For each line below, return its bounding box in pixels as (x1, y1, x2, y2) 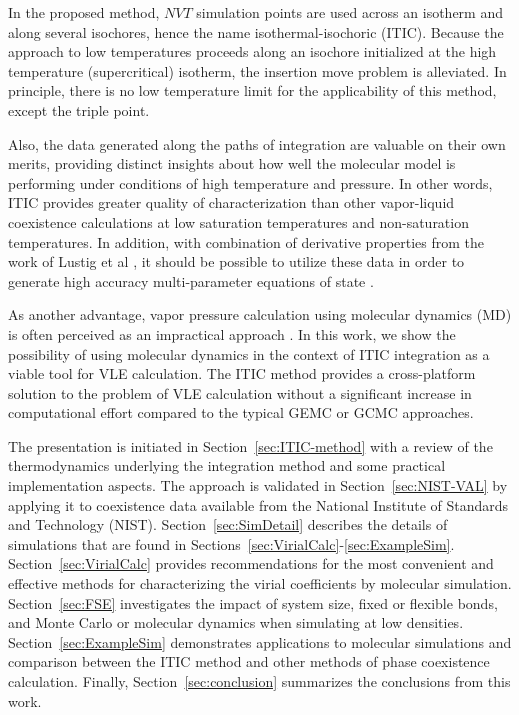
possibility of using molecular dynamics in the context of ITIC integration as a (8, 343, 490, 364)
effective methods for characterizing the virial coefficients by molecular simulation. (8, 573, 512, 594)
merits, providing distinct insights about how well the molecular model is (8, 153, 456, 174)
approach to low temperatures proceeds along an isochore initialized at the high (8, 41, 497, 62)
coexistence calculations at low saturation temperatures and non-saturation (8, 211, 469, 232)
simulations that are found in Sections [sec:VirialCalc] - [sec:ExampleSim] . (8, 533, 455, 554)
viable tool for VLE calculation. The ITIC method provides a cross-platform (8, 363, 476, 384)
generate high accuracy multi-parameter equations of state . (8, 270, 374, 291)
